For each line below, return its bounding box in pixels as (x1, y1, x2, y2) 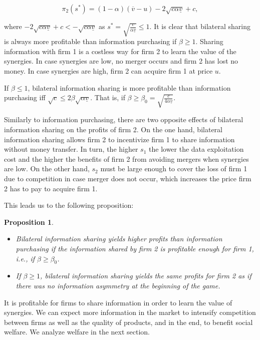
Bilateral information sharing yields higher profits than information (16, 233, 222, 244)
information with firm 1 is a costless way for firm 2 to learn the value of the (4, 46, 236, 56)
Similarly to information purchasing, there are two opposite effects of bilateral (4, 114, 243, 125)
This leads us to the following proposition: (4, 200, 134, 210)
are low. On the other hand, (4, 163, 90, 174)
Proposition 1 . (4, 216, 54, 227)
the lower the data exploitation (149, 144, 244, 154)
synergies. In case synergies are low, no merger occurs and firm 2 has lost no (4, 56, 238, 66)
